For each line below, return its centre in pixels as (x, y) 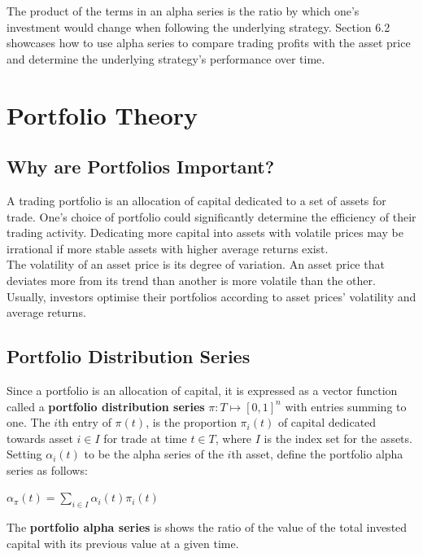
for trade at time (145, 438)
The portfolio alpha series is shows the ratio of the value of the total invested (207, 527)
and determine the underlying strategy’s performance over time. (166, 58)
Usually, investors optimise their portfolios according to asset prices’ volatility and (211, 296)
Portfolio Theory (102, 114)
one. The (28, 422)
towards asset (40, 438)
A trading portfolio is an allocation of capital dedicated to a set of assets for (196, 200)
